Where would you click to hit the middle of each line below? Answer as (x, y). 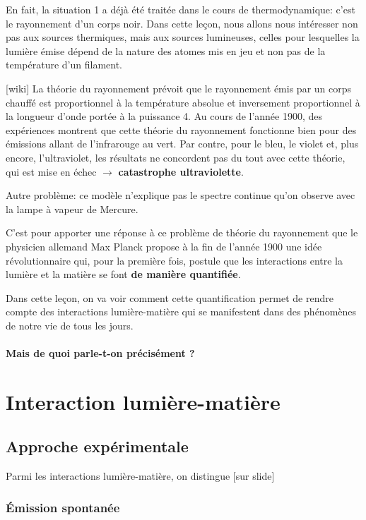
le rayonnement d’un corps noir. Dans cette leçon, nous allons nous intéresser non (182, 23)
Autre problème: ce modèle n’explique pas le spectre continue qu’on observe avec (181, 195)
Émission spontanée (63, 507)
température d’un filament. (64, 65)
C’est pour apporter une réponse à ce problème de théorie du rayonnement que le (182, 232)
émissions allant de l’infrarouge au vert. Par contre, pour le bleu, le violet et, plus (182, 144)
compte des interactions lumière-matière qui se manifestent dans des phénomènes (181, 312)
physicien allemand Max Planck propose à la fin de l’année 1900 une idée (164, 246)
